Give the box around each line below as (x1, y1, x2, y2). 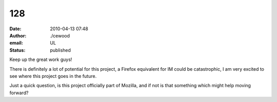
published (50, 47, 71, 53)
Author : (9, 32, 27, 38)
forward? (9, 90, 29, 96)
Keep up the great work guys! (9, 56, 72, 63)
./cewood (50, 32, 70, 38)
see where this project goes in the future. (9, 73, 97, 79)
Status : (9, 47, 26, 53)
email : (9, 40, 23, 46)
